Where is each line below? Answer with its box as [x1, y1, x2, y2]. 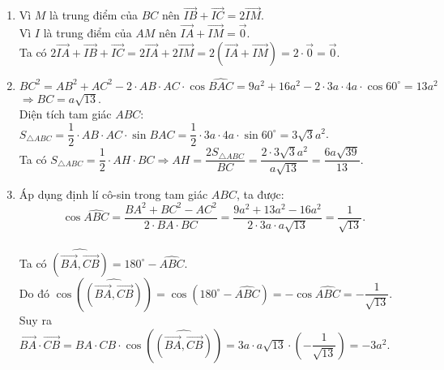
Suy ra [19, 311, 52, 328]
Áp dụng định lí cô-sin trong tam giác [19, 185, 208, 202]
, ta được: [236, 185, 284, 202]
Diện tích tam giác [19, 105, 112, 123]
